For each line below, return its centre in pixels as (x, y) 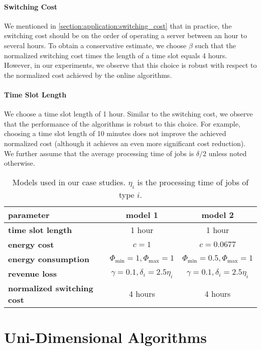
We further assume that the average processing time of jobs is (99, 153)
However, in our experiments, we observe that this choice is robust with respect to (130, 65)
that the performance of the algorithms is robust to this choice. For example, (122, 123)
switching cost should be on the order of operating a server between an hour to (125, 35)
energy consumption (49, 259)
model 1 (142, 214)
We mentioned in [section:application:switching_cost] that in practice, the (118, 25)
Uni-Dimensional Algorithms (105, 337)
